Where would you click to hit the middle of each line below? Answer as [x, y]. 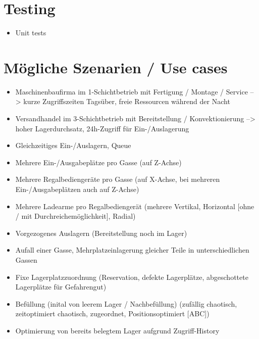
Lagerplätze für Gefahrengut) [61, 287]
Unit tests [31, 33]
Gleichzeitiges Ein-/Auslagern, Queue [73, 145]
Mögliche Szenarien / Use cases [116, 67]
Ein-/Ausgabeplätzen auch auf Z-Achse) [77, 189]
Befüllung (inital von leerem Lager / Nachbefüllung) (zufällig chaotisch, [126, 303]
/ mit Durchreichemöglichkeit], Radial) [75, 216]
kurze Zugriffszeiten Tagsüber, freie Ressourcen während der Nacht [127, 101]
